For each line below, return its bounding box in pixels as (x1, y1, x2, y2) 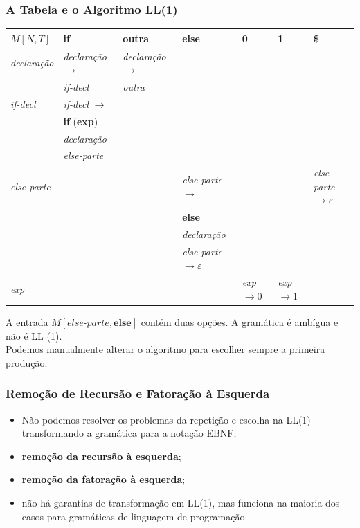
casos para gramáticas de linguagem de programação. (21, 509, 248, 523)
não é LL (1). (6, 328, 62, 343)
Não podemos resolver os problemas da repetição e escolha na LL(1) (21, 412, 311, 426)
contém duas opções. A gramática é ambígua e (141, 315, 339, 329)
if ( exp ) (63, 113, 98, 128)
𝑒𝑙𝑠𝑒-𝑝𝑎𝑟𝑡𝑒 (67, 318, 109, 329)
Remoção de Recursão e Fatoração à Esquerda (6, 385, 270, 402)
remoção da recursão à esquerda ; (21, 448, 181, 463)
